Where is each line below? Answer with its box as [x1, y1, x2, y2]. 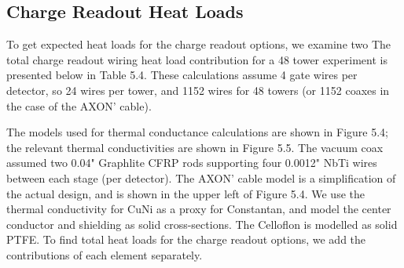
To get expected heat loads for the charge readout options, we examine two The [6, 36, 391, 53]
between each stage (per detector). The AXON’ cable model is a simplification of [6, 169, 396, 186]
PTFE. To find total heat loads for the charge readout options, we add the [6, 231, 366, 248]
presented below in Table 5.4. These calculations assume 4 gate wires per [6, 67, 358, 83]
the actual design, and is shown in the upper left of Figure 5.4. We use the [6, 185, 365, 201]
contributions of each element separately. [6, 246, 203, 263]
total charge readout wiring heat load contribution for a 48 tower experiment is [6, 51, 387, 67]
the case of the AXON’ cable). [6, 97, 152, 114]
